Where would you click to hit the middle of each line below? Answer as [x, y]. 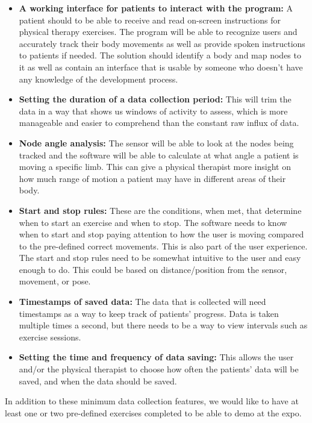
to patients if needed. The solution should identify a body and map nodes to [160, 55]
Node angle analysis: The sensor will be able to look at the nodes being [156, 143]
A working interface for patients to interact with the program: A [156, 8]
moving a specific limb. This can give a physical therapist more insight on [155, 167]
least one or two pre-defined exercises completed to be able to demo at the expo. [153, 412]
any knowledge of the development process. [98, 79]
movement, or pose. [55, 281]
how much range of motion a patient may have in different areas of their [152, 178]
